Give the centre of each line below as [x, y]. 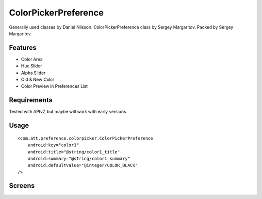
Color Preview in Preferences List [54, 86]
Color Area [32, 59]
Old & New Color [38, 79]
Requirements [31, 100]
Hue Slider [32, 66]
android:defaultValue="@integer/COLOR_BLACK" [83, 165]
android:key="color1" [53, 145]
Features [23, 48]
